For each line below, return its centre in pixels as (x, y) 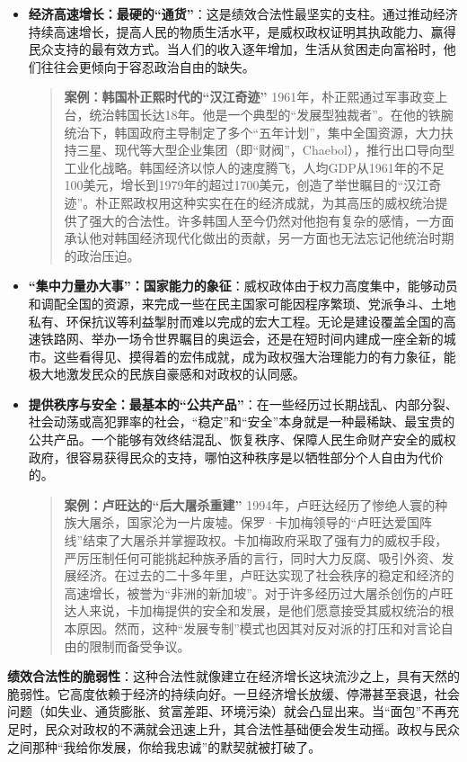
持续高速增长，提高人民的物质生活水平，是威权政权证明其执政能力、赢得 (242, 31)
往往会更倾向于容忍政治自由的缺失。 (148, 66)
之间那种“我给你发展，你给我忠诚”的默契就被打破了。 (164, 746)
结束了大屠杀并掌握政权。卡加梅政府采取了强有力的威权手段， (265, 540)
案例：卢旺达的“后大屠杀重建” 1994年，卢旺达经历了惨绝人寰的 (250, 504)
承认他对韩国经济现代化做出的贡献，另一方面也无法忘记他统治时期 (259, 238)
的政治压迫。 (102, 255)
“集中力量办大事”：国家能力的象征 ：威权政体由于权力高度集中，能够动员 (243, 286)
